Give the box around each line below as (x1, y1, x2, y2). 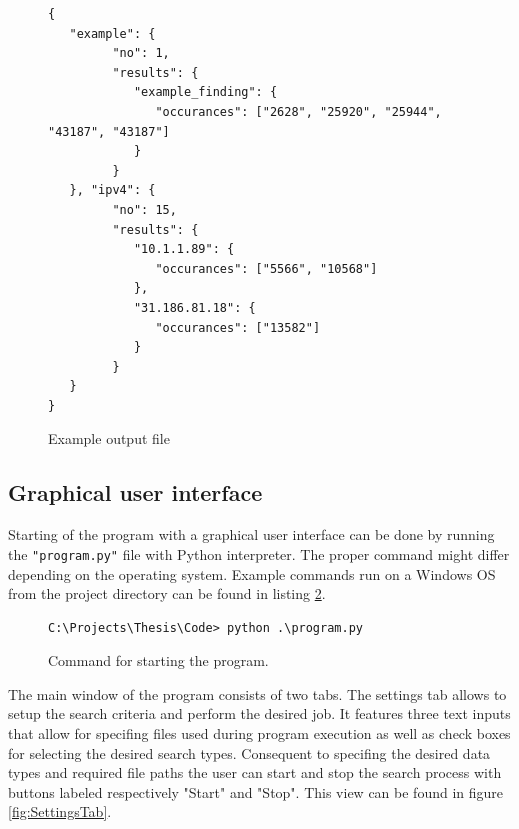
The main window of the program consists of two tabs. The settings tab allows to (8, 683, 507, 704)
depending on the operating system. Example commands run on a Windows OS (8, 563, 496, 584)
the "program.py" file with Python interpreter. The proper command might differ (8, 543, 510, 564)
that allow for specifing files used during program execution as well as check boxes (8, 723, 511, 744)
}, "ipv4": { (69, 183, 156, 198)
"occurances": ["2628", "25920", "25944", (155, 104, 442, 119)
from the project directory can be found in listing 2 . (8, 583, 326, 604)
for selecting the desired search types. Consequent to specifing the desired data (8, 742, 491, 763)
